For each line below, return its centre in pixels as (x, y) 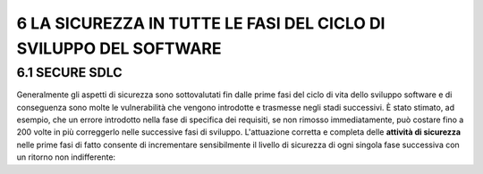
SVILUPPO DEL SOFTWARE (119, 48)
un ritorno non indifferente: (66, 157)
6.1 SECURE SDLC (69, 72)
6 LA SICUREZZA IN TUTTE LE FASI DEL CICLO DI (201, 23)
